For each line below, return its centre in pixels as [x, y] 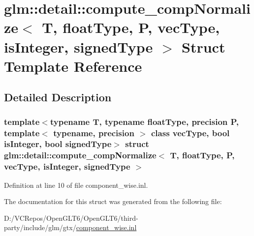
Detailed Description [58, 97]
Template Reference [73, 66]
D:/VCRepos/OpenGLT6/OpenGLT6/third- [71, 218]
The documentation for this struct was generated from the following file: [113, 201]
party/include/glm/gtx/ [40, 227]
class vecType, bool [190, 133]
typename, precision [94, 133]
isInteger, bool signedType [58, 144]
